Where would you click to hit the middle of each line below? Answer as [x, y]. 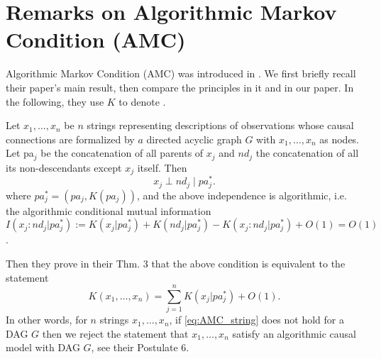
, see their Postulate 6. [140, 347]
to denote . [142, 101]
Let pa [20, 153]
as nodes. [339, 139]
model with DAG [43, 347]
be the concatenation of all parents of [122, 153]
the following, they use [55, 101]
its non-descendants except [64, 167]
